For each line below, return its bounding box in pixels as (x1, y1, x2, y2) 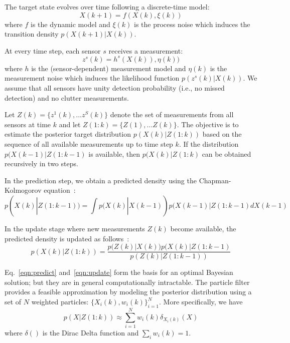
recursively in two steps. (5, 158, 78, 169)
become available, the (170, 223, 236, 233)
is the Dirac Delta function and (42, 327, 139, 337)
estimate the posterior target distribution (5, 129, 131, 139)
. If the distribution (179, 139, 239, 149)
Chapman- (199, 175, 231, 185)
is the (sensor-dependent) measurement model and (31, 63, 186, 73)
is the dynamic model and (31, 19, 110, 29)
